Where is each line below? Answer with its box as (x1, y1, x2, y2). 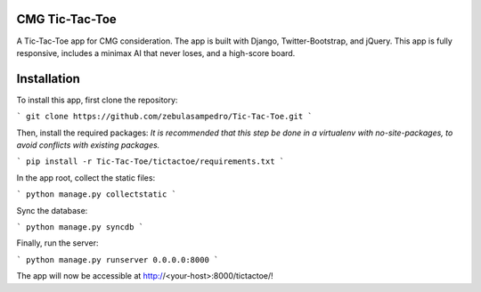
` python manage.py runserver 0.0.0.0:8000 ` (16, 255, 219, 264)
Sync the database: (16, 205, 88, 215)
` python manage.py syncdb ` (16, 222, 144, 231)
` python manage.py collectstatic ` (16, 190, 177, 199)
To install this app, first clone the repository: (16, 94, 178, 105)
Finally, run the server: (16, 238, 99, 248)
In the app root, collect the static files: (16, 172, 156, 182)
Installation (16, 71, 80, 86)
